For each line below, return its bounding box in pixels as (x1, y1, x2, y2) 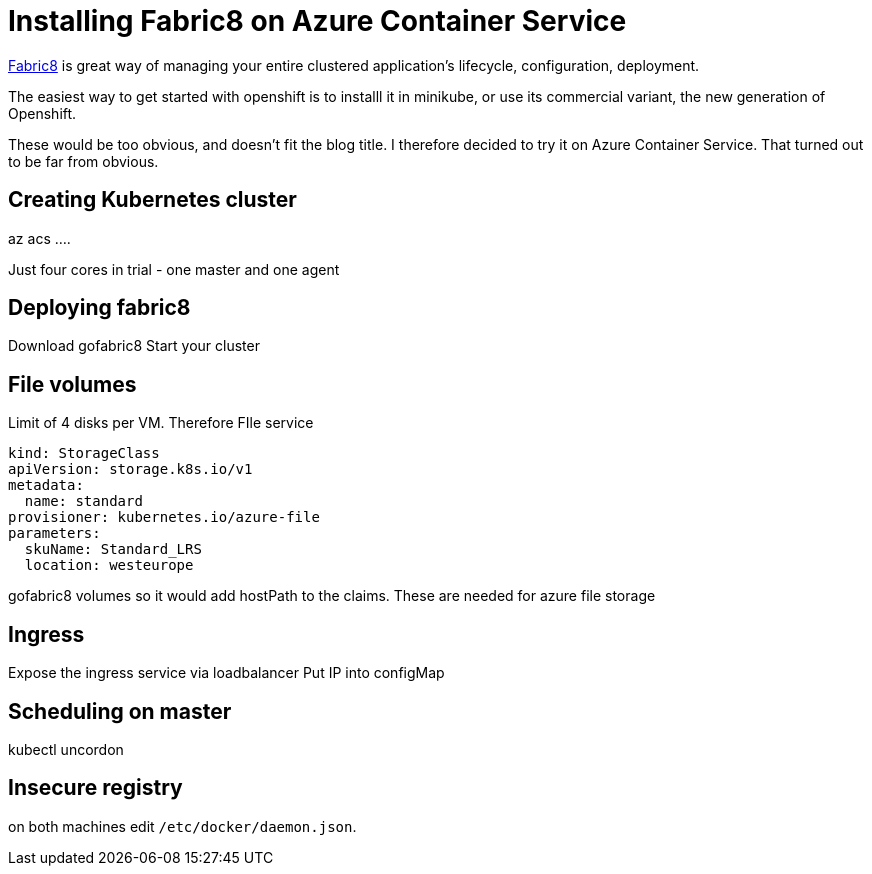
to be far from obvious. (8, 152, 159, 170)
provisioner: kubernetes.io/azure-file (8, 509, 320, 526)
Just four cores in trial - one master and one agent (8, 260, 340, 278)
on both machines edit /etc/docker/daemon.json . (8, 817, 357, 835)
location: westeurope (24, 557, 194, 574)
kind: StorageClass (8, 445, 160, 462)
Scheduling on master (8, 698, 232, 724)
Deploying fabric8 (8, 295, 191, 321)
